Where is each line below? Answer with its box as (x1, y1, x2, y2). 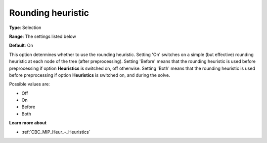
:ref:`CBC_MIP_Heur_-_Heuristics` (21, 129, 90, 135)
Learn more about (9, 120, 47, 126)
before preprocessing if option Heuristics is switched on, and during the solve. (9, 72, 170, 78)
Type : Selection (9, 25, 42, 30)
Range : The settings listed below (9, 33, 76, 39)
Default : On (9, 42, 33, 49)
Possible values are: (9, 81, 50, 87)
